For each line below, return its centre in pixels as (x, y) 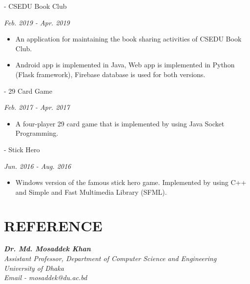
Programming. (37, 133)
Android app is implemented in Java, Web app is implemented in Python (125, 65)
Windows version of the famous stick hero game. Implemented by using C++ (131, 182)
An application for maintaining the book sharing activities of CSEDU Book (128, 39)
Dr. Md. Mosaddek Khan (47, 249)
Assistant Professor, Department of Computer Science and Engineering (110, 258)
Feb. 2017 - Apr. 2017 (37, 107)
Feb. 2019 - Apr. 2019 (37, 22)
